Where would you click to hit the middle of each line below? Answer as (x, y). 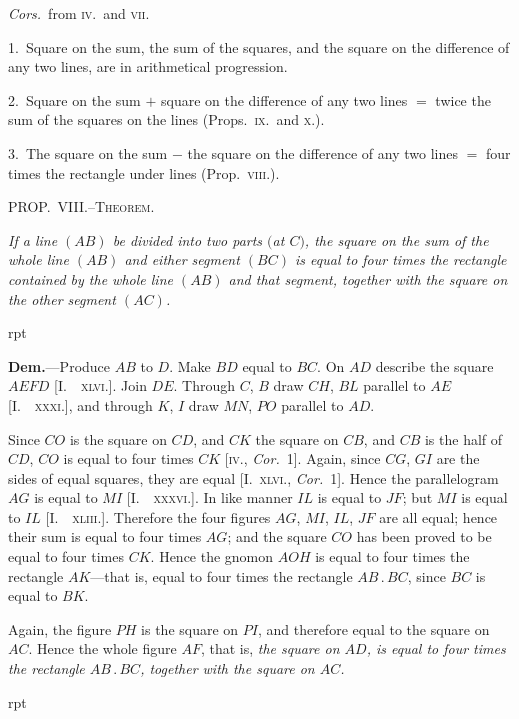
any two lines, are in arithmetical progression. (148, 66)
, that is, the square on (270, 648)
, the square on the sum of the (396, 239)
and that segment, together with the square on (368, 278)
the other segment (62, 298)
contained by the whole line (90, 278)
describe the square (434, 365)
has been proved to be (424, 536)
